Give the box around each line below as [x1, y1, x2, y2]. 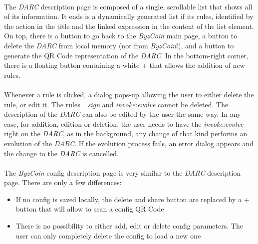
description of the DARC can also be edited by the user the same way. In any [4, 109, 241, 119]
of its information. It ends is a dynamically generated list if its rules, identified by [4, 11, 254, 21]
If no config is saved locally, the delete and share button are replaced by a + [15, 194, 250, 204]
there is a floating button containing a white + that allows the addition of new [4, 60, 245, 70]
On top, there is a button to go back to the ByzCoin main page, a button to [4, 30, 238, 41]
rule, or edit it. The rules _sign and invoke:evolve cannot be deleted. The [4, 99, 229, 109]
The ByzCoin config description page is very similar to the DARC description [4, 167, 241, 178]
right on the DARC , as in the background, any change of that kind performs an [4, 128, 248, 139]
